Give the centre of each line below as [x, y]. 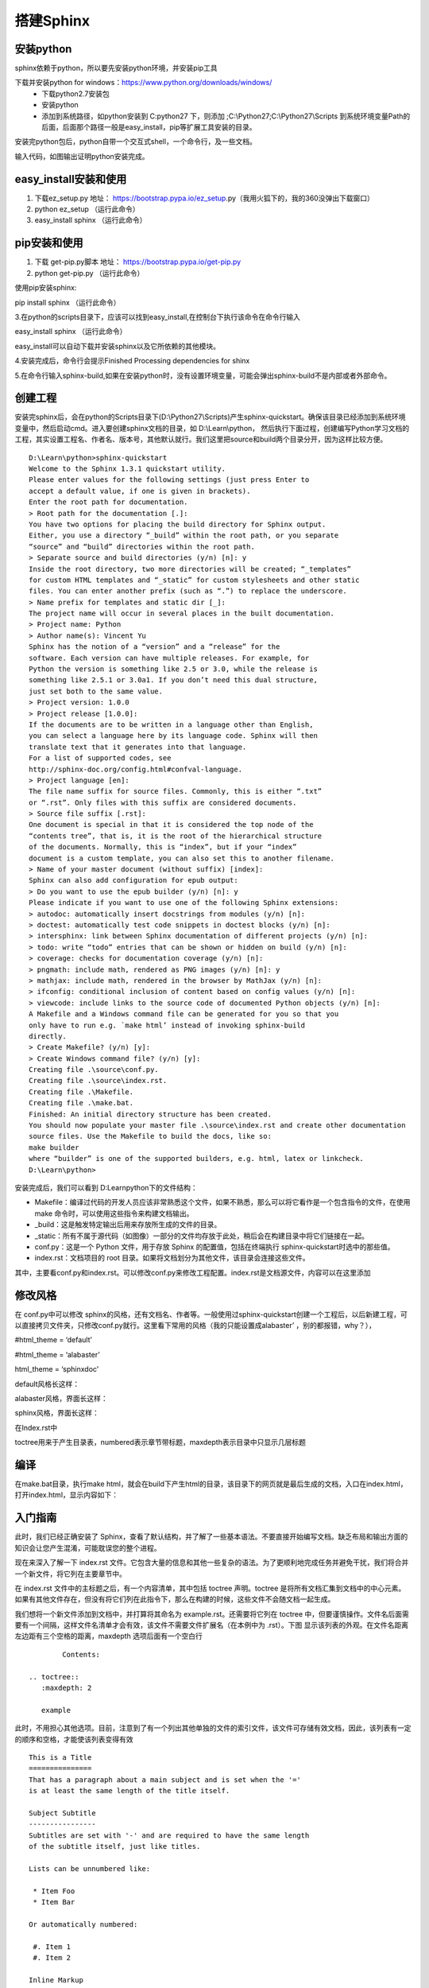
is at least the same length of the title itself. [129, 1791]
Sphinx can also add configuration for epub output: [133, 880]
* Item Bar [54, 1902]
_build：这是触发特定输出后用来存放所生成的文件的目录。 [128, 1225]
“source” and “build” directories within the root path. [142, 546]
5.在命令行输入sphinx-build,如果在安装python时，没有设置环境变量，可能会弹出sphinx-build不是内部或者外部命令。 [203, 375]
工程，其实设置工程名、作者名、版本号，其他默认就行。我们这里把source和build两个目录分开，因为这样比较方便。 [201, 439]
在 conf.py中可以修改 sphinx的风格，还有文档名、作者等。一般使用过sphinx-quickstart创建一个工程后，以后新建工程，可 [211, 1314]
